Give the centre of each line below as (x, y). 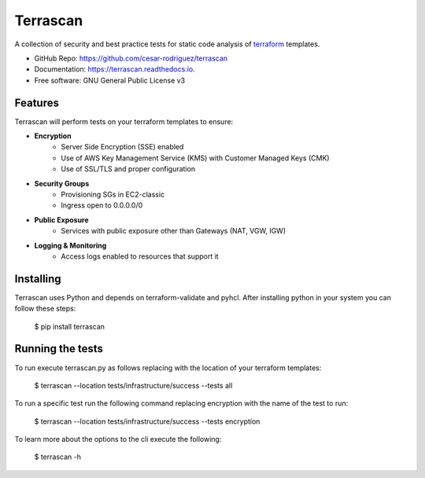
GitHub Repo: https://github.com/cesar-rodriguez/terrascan (131, 58)
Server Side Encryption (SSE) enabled (122, 147)
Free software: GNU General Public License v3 (110, 80)
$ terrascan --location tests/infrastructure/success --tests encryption (147, 421)
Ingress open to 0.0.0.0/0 (102, 205)
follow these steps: (45, 309)
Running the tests (59, 349)
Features (37, 103)
